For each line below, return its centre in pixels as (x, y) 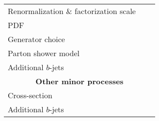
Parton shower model (44, 53)
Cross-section (30, 95)
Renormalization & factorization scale (72, 11)
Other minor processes (79, 81)
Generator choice (36, 39)
